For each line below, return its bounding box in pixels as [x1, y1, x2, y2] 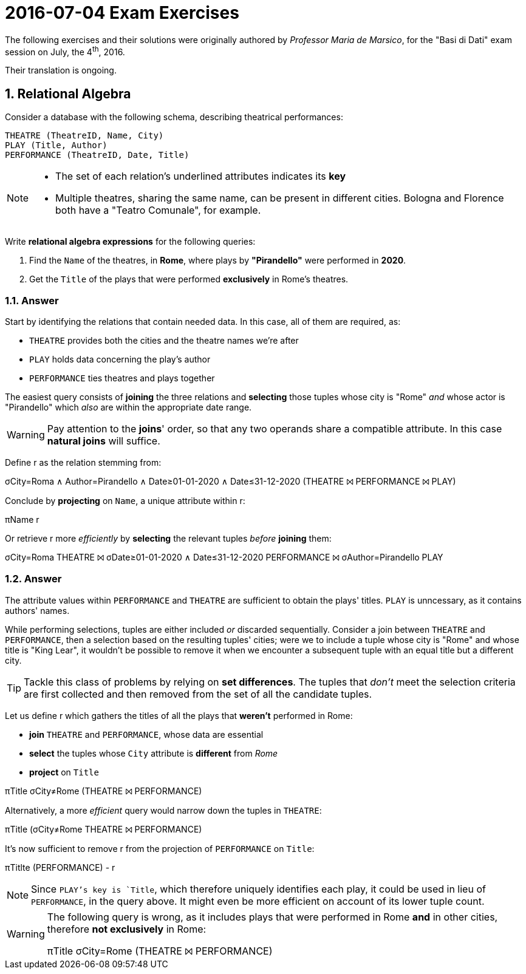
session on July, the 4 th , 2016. [5, 44, 125, 57]
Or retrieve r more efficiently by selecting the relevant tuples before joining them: [5, 533, 332, 543]
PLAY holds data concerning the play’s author [29, 354, 211, 364]
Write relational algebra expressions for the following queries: [5, 236, 256, 247]
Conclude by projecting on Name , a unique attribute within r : [5, 496, 245, 506]
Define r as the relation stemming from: [5, 457, 162, 468]
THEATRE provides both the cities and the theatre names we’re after [29, 335, 299, 346]
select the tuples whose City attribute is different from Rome [29, 748, 278, 758]
